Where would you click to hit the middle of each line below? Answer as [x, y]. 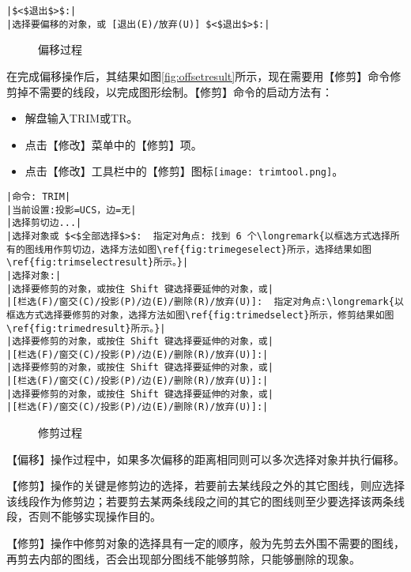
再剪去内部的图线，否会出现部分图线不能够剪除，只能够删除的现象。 [183, 558]
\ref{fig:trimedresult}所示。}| [86, 328]
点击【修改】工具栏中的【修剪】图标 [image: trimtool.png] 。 [184, 171]
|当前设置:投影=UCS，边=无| [72, 210]
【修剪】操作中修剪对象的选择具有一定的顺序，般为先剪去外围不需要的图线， [205, 543]
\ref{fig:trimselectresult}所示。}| [98, 263]
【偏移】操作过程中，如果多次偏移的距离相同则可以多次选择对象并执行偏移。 [205, 459]
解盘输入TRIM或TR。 [81, 118]
